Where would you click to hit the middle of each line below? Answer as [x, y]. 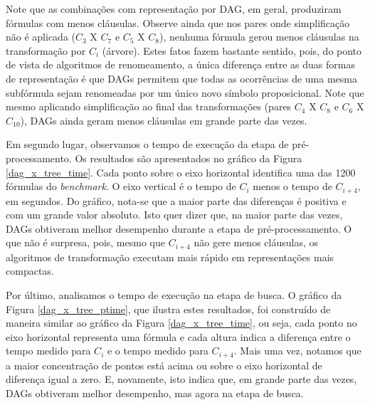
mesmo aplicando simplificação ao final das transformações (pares [149, 106]
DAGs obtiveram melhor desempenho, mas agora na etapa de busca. [155, 393]
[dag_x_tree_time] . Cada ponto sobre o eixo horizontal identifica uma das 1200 [181, 172]
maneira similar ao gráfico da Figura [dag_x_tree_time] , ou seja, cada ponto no [181, 323]
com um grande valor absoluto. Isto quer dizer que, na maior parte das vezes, [174, 215]
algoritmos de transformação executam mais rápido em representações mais [170, 257]
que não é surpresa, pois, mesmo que [85, 242]
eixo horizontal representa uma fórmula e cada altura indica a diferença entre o [178, 336]
